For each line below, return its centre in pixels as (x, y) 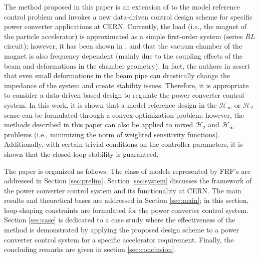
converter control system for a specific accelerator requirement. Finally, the (119, 239)
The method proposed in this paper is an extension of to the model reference (122, 7)
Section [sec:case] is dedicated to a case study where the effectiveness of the (120, 220)
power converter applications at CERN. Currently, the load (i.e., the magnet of (125, 26)
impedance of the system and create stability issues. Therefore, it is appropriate (126, 85)
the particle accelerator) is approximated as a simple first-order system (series (123, 36)
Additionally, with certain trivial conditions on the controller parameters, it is (123, 144)
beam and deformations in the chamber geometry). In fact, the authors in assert (127, 65)
